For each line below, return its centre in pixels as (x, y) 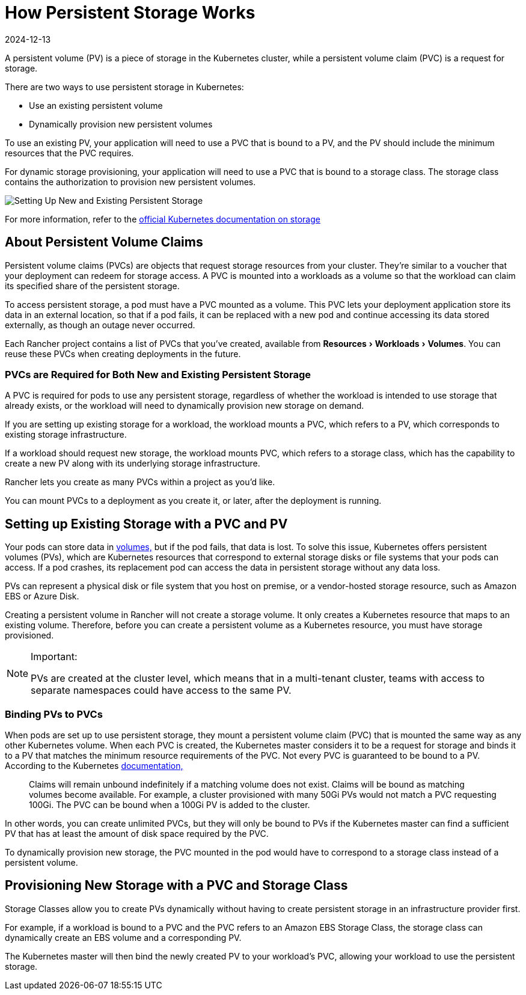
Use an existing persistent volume (96, 105)
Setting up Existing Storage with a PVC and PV (146, 524)
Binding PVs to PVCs (54, 714)
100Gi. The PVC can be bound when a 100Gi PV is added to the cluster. (170, 804)
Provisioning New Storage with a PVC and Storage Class (176, 886)
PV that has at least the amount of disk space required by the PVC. (137, 833)
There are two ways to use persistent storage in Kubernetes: (124, 87)
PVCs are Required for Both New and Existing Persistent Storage (158, 374)
